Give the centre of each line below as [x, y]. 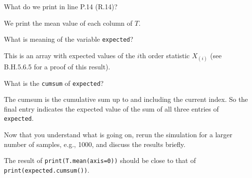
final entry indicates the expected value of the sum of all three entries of [111, 108]
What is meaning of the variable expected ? [69, 39]
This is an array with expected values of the [70, 55]
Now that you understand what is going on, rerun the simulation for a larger [118, 135]
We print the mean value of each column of [68, 23]
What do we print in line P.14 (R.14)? [61, 6]
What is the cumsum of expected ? [54, 83]
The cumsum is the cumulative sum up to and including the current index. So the [126, 99]
